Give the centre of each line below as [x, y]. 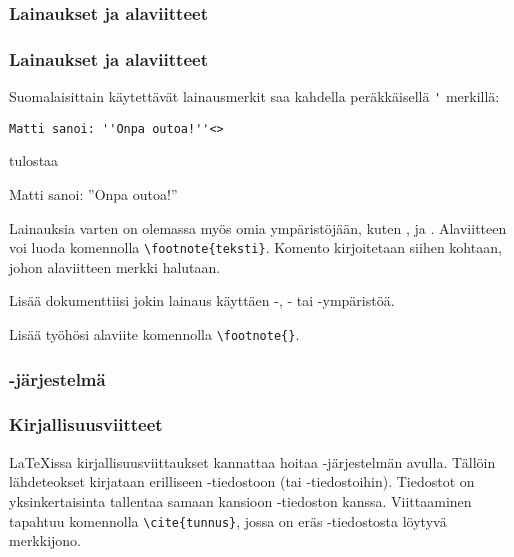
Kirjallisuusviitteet [86, 424]
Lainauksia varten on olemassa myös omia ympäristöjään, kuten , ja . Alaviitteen [258, 227]
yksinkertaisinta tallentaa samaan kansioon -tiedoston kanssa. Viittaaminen [240, 500]
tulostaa [34, 160]
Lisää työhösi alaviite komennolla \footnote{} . [154, 334]
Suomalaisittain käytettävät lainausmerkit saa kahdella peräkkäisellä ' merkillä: [254, 96]
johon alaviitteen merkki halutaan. [115, 266]
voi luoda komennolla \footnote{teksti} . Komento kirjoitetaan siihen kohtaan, [255, 247]
